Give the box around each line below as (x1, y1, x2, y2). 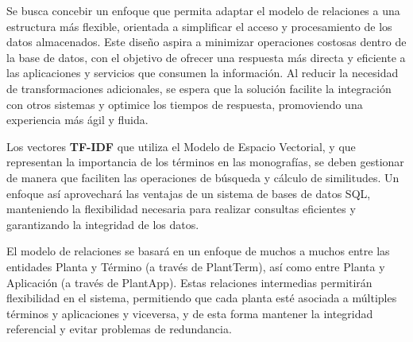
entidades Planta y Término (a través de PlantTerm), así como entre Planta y (6, 258, 385, 274)
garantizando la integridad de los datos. (6, 216, 199, 232)
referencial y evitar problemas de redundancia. (6, 321, 232, 337)
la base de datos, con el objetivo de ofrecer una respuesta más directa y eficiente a (6, 49, 406, 65)
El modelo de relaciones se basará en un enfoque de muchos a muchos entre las (6, 243, 390, 259)
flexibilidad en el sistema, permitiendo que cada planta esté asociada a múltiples (6, 290, 397, 306)
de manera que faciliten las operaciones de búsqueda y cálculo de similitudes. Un (6, 169, 399, 185)
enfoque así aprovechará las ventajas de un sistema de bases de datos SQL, (6, 185, 371, 201)
